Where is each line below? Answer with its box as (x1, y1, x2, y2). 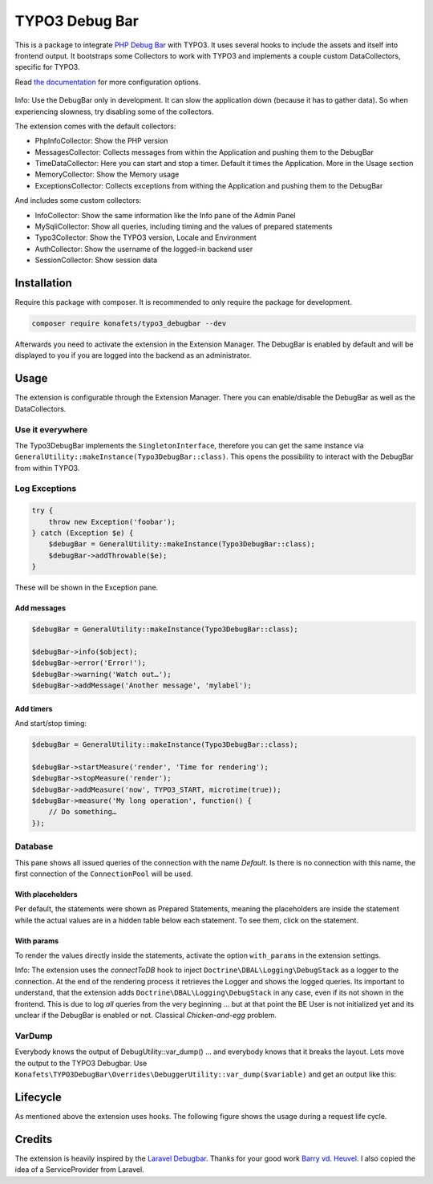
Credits (14, 1132, 53, 1146)
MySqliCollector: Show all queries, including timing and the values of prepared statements (34, 221, 333, 232)
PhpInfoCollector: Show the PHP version (34, 136, 168, 146)
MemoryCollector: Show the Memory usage (34, 169, 180, 180)
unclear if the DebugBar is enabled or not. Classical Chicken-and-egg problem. (14, 1011, 277, 1020)
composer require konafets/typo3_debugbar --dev (31, 319, 227, 328)
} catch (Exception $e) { (31, 529, 134, 537)
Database (14, 841, 54, 852)
